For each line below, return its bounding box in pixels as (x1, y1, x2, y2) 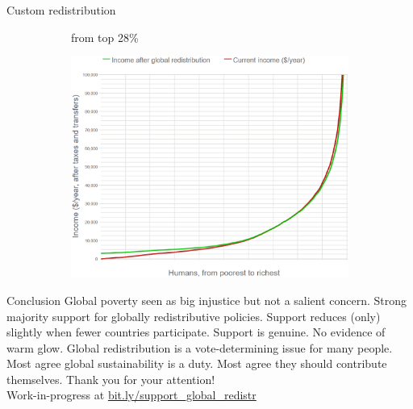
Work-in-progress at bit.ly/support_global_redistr (6, 386, 257, 403)
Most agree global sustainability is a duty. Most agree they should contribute (6, 355, 387, 372)
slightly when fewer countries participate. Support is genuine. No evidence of (6, 323, 386, 340)
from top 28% (71, 28, 139, 45)
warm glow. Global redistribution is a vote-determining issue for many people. (6, 339, 393, 356)
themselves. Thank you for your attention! (6, 370, 215, 387)
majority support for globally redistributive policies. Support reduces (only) (6, 307, 381, 324)
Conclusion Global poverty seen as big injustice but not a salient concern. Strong (6, 291, 407, 308)
